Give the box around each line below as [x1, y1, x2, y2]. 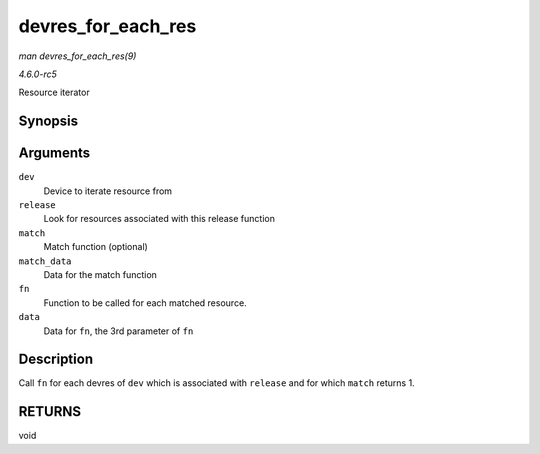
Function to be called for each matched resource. [43, 296, 247, 309]
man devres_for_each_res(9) [18, 50, 137, 62]
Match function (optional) [43, 241, 149, 253]
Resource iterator [18, 86, 90, 99]
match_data [18, 255, 72, 267]
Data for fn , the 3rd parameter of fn [43, 325, 194, 337]
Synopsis [18, 113, 79, 130]
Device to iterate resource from [43, 185, 173, 197]
